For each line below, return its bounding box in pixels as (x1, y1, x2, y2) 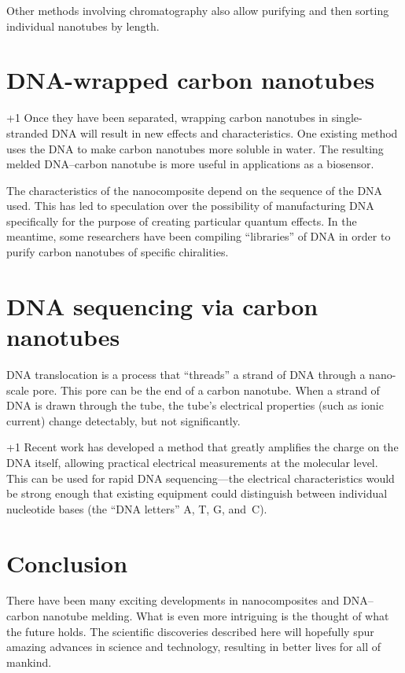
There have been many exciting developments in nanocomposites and (6, 592, 340, 609)
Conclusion (6, 546, 128, 579)
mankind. (6, 653, 52, 670)
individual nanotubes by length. (6, 17, 160, 34)
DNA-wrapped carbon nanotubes (6, 64, 375, 96)
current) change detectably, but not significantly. (6, 412, 241, 428)
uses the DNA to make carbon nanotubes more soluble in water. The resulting (6, 140, 384, 156)
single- (331, 109, 363, 126)
